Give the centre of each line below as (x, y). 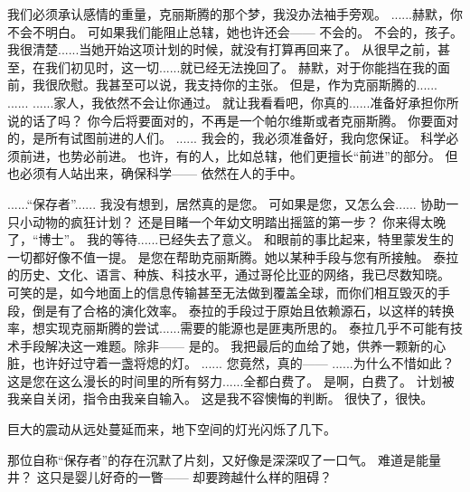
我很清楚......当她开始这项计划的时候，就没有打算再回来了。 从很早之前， (223, 49)
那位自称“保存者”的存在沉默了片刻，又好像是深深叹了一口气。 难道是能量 (224, 459)
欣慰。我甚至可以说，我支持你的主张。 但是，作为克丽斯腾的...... (248, 85)
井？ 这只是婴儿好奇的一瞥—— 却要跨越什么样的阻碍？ (170, 477)
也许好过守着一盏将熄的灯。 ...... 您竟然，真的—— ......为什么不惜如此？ (243, 363)
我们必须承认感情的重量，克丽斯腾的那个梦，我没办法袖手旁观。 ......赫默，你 (235, 14)
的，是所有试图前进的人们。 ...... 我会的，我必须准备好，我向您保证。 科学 (227, 138)
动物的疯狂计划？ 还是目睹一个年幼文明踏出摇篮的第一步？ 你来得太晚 (239, 221)
